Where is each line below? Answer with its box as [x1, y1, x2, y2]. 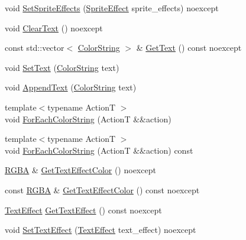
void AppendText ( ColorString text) [5, 81, 137, 93]
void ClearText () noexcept [5, 21, 103, 34]
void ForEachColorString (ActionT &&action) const [5, 144, 193, 156]
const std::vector [5, 41, 64, 54]
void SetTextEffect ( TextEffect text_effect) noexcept [5, 223, 196, 236]
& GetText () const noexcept [136, 41, 242, 54]
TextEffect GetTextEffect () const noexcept [5, 203, 162, 216]
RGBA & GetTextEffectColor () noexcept [5, 164, 156, 176]
